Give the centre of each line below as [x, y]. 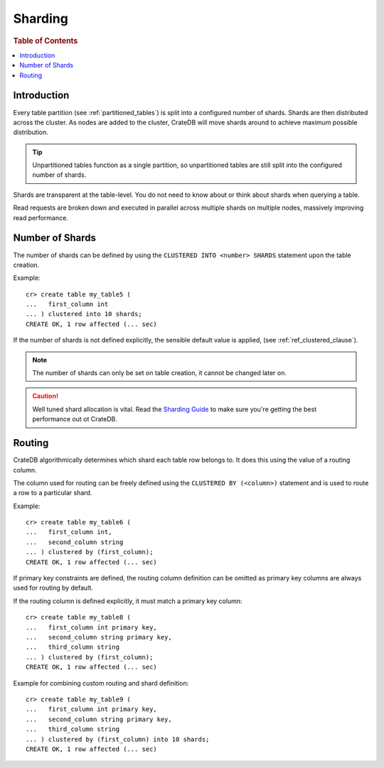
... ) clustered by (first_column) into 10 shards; [118, 739]
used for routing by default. [53, 588]
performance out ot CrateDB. [75, 419]
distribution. [31, 132]
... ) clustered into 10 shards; [84, 314]
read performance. [41, 217]
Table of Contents [46, 40]
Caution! [46, 396]
